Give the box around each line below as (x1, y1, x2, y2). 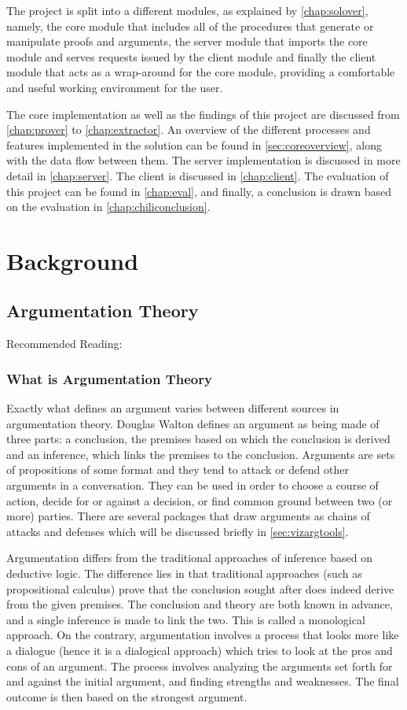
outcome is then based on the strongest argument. (6, 688, 247, 704)
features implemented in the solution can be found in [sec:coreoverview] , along (6, 136, 382, 153)
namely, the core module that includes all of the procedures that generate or (6, 17, 374, 34)
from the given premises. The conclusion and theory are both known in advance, (6, 596, 393, 612)
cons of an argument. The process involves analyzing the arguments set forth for (6, 657, 393, 674)
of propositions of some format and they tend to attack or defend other (6, 461, 349, 478)
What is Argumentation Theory (6, 368, 212, 388)
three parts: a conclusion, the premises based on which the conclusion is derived (6, 431, 390, 447)
